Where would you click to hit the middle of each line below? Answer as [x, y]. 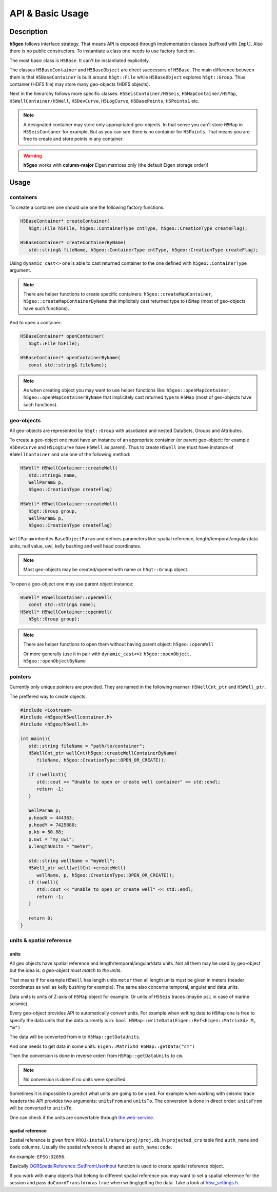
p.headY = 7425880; [53, 825]
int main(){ [35, 739]
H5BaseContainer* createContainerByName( [73, 243]
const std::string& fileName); [68, 365]
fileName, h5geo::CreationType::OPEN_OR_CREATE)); [102, 760]
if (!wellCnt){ [47, 775]
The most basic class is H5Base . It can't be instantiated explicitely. [80, 60]
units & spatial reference [41, 940]
